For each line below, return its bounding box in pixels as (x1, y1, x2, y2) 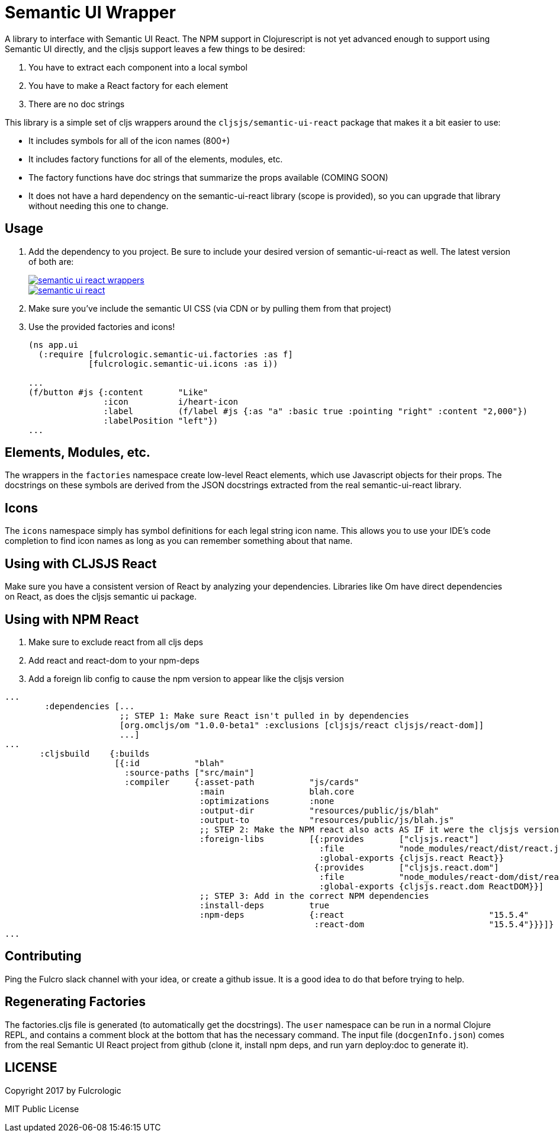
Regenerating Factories (5, 994, 146, 1010)
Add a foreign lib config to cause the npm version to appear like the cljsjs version (28, 673, 344, 684)
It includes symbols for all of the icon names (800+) (28, 135, 230, 146)
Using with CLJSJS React (5, 556, 157, 571)
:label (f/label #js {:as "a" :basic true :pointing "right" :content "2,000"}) (103, 406, 528, 416)
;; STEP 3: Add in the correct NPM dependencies (199, 891, 429, 901)
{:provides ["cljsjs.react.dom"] (314, 862, 499, 872)
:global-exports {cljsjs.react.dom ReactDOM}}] (319, 881, 544, 891)
